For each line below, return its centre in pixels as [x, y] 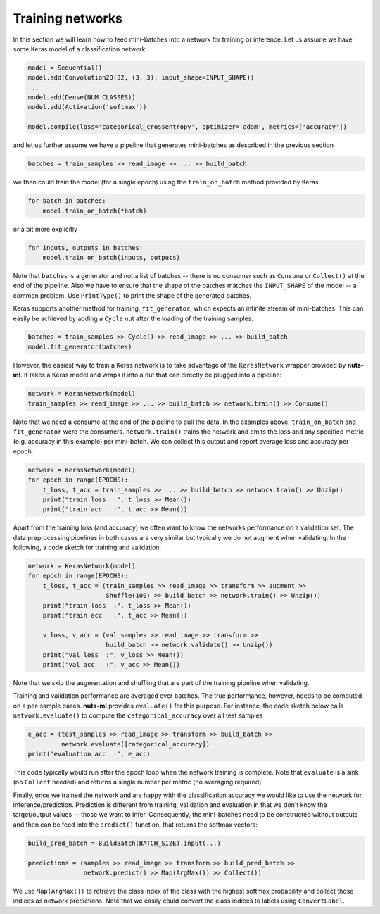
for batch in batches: [67, 201]
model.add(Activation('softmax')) [87, 107]
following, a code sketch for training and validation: [87, 547]
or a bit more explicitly [45, 229]
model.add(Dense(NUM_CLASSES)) [82, 98]
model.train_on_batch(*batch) [95, 211]
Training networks [68, 18]
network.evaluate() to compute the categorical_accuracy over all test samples [138, 715]
